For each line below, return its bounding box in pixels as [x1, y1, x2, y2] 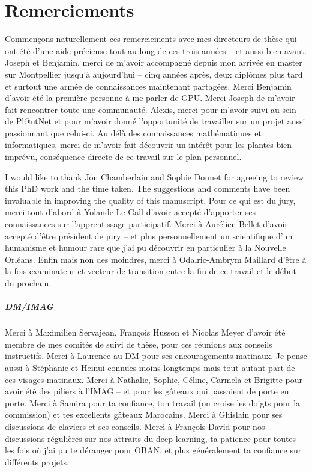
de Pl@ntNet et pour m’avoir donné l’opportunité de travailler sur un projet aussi [5, 115, 305, 127]
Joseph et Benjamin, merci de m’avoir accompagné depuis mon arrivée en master [5, 56, 302, 69]
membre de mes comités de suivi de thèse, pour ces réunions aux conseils [5, 337, 272, 350]
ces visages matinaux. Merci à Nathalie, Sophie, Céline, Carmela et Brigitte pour [5, 373, 303, 385]
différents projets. [5, 455, 69, 468]
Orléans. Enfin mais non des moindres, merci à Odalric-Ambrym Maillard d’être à [5, 253, 307, 265]
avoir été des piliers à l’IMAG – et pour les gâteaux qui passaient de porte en [5, 385, 289, 397]
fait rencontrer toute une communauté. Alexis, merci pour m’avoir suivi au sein [5, 103, 296, 115]
